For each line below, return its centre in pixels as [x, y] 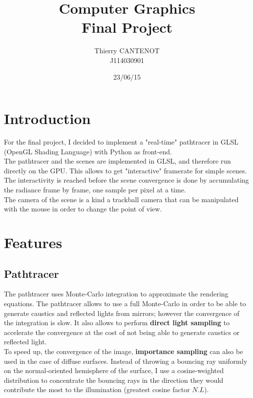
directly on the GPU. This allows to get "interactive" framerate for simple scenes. [126, 170]
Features [33, 242]
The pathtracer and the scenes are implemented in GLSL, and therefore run [117, 161]
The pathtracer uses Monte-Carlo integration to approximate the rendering [116, 294]
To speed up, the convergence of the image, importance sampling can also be [124, 351]
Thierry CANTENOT [127, 51]
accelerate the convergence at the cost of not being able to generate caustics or [122, 332]
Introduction [47, 118]
